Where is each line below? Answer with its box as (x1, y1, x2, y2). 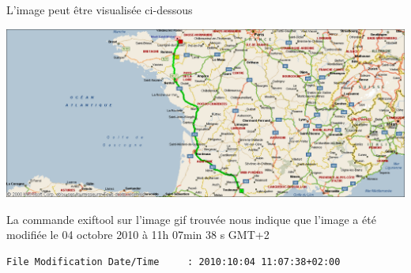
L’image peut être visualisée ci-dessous (6, 2, 193, 17)
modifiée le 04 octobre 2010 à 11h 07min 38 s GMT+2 (6, 226, 270, 243)
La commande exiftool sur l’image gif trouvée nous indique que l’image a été (6, 210, 376, 227)
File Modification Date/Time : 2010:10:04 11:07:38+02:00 (6, 256, 341, 267)
